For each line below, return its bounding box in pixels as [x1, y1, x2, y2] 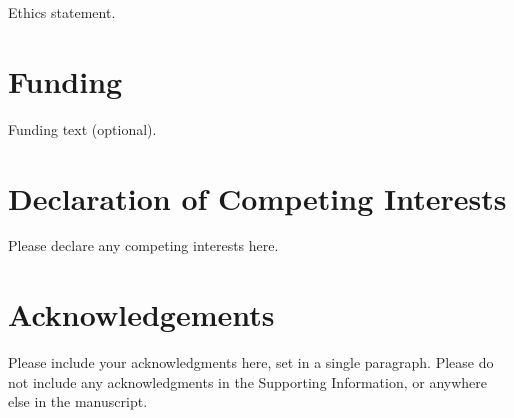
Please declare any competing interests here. [8, 235, 279, 256]
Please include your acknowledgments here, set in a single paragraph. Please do [8, 352, 494, 373]
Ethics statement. [8, 2, 116, 22]
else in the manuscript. [8, 391, 148, 412]
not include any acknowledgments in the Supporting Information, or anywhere [8, 371, 488, 392]
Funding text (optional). [8, 118, 157, 139]
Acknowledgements [8, 294, 275, 335]
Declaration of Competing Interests [8, 177, 507, 218]
